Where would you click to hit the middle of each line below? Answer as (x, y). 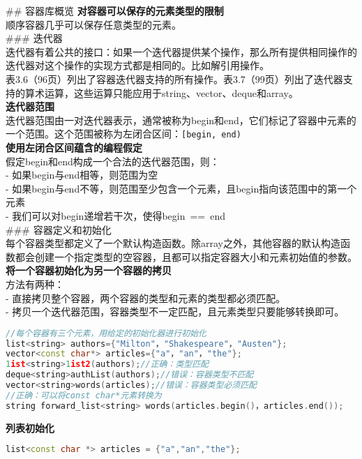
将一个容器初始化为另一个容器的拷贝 (89, 270)
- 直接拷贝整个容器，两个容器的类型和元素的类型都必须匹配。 (146, 298)
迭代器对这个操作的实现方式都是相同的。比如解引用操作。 (137, 65)
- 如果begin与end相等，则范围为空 (82, 175)
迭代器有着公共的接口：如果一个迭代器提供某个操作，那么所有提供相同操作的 (181, 51)
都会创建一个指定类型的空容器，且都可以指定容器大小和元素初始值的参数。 (186, 256)
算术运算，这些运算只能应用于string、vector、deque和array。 (161, 92)
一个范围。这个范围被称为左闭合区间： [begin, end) (123, 134)
